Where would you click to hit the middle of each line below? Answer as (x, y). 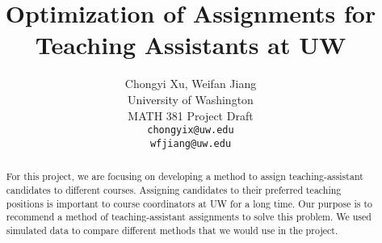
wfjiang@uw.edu (191, 143)
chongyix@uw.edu (191, 130)
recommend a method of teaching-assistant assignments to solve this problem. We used (189, 217)
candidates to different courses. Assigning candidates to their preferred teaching (174, 189)
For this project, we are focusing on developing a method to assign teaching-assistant (185, 176)
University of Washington (191, 99)
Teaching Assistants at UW (191, 45)
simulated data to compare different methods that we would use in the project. (172, 230)
